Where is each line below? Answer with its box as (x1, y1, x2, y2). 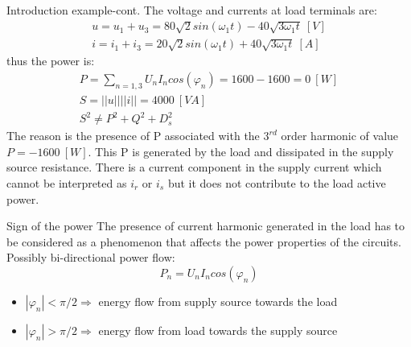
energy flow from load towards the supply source (98, 321, 338, 338)
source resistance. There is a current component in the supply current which (6, 159, 382, 176)
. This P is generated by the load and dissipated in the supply (88, 143, 394, 159)
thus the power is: (6, 52, 95, 69)
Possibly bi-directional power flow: (6, 249, 175, 266)
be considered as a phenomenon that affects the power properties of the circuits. (6, 233, 401, 250)
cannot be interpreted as (6, 174, 127, 191)
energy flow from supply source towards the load (98, 292, 338, 309)
